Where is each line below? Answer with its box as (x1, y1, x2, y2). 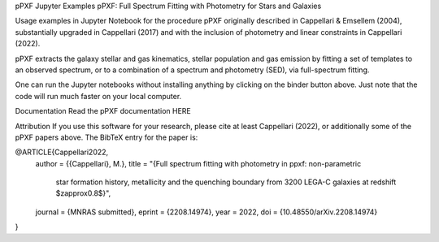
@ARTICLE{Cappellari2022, (15, 147, 109, 158)
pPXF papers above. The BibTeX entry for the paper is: (15, 132, 198, 142)
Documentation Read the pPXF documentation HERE (15, 106, 191, 116)
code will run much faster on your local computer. (15, 91, 182, 101)
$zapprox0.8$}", (55, 188, 111, 198)
